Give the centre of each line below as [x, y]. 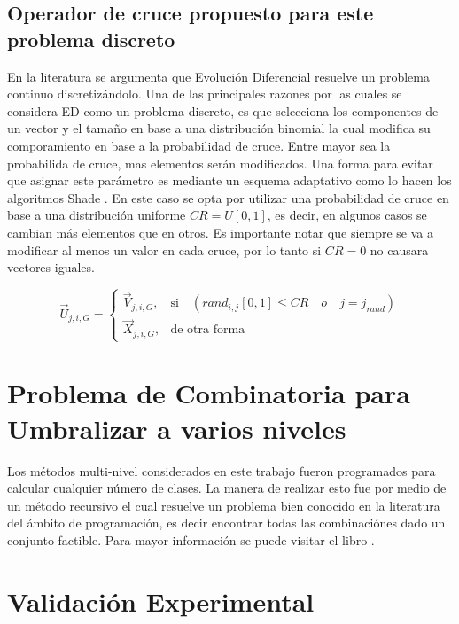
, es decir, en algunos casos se [347, 215]
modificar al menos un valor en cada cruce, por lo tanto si [164, 250]
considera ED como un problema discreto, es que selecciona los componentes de [223, 110]
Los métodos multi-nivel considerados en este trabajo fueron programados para [222, 470]
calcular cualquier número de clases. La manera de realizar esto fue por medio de [227, 488]
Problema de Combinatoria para [209, 393]
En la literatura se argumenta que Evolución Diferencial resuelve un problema [218, 76]
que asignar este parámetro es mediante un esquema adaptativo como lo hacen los [229, 180]
